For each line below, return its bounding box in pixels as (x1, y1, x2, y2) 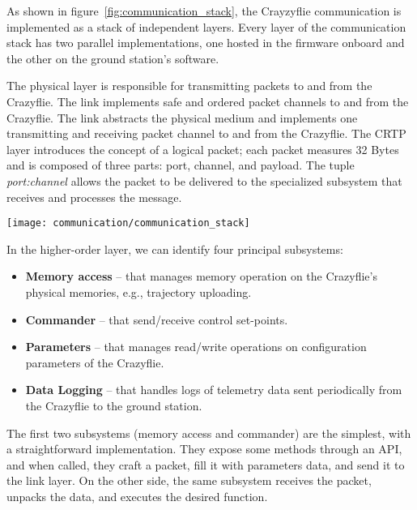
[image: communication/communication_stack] (6, 217, 250, 229)
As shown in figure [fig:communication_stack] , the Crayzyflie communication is (6, 2, 402, 19)
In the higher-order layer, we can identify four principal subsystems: (6, 240, 343, 257)
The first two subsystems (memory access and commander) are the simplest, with (6, 424, 411, 441)
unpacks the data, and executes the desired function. (6, 487, 268, 504)
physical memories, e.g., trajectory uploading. (25, 283, 252, 300)
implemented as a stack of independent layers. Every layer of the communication (6, 18, 406, 35)
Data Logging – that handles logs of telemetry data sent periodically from (25, 381, 402, 398)
